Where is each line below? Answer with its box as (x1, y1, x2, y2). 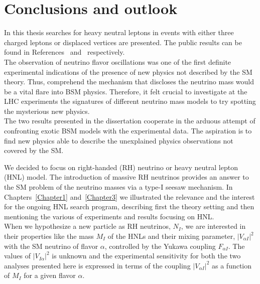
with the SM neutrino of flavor (4, 240, 98, 251)
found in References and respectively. (4, 47, 125, 57)
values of (4, 250, 31, 261)
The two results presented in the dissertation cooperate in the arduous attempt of (4, 115, 255, 126)
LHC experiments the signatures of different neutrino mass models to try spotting (4, 96, 256, 106)
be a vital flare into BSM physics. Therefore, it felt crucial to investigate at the (4, 86, 247, 96)
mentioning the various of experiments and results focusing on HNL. (4, 211, 214, 221)
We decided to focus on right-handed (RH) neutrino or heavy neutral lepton (4, 162, 238, 172)
